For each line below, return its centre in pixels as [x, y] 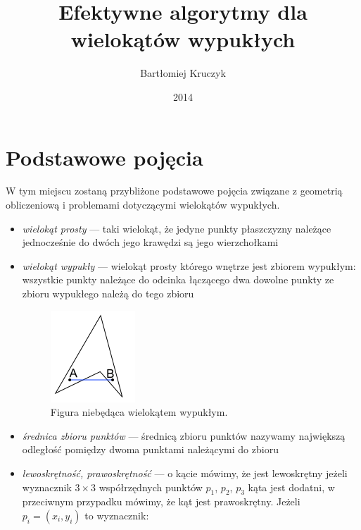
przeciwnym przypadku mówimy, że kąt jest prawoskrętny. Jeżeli [161, 501]
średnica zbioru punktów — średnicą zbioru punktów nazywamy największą [184, 435]
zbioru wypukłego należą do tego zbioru [108, 293]
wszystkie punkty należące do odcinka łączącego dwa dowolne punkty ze [178, 279]
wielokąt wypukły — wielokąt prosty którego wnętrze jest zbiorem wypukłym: [189, 265]
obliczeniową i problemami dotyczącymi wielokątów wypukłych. [143, 205]
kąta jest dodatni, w [291, 487]
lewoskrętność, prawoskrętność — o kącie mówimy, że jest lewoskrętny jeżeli [185, 473]
